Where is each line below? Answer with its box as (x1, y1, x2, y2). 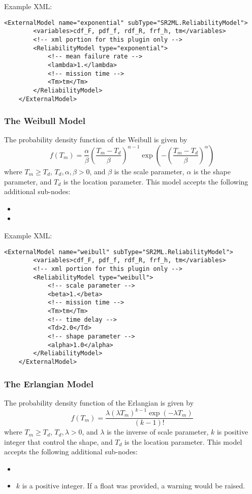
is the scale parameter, (114, 166, 184, 176)
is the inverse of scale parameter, (107, 426, 209, 437)
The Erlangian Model (4, 377, 93, 390)
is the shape (194, 166, 231, 176)
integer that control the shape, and (4, 436, 113, 447)
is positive (216, 426, 248, 437)
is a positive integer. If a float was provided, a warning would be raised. (22, 480, 245, 491)
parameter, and (4, 176, 52, 187)
